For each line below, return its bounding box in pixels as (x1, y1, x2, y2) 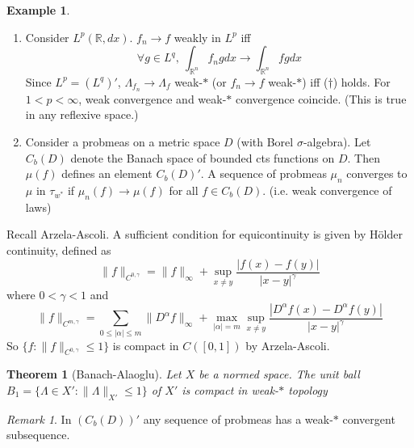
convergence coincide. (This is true (235, 90, 407, 107)
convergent (342, 410, 395, 427)
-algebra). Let (303, 133, 371, 150)
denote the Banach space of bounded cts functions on (70, 149, 335, 166)
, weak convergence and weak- (78, 90, 227, 107)
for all (169, 182, 199, 199)
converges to (346, 165, 408, 182)
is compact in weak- (182, 382, 279, 399)
